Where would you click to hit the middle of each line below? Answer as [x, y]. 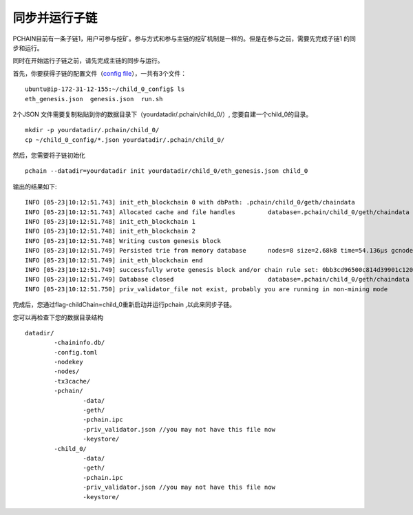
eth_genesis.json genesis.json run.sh [94, 99]
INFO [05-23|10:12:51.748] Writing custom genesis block [123, 241]
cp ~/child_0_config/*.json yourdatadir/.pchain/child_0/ [125, 140]
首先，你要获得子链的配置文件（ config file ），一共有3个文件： [100, 73]
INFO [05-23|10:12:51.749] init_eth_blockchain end [114, 260]
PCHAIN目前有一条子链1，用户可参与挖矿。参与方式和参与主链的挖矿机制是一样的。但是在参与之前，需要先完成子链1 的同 [184, 39]
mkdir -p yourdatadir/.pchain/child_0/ [92, 130]
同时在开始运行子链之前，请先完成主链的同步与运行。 [88, 61]
